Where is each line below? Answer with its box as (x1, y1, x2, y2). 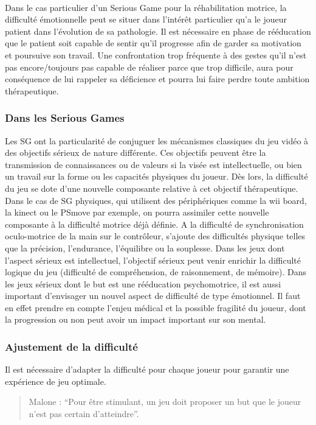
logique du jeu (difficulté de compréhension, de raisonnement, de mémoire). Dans (5, 265, 306, 278)
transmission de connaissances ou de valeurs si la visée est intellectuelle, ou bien (5, 158, 302, 170)
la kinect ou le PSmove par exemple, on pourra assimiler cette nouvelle (5, 206, 269, 219)
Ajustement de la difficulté (5, 339, 138, 354)
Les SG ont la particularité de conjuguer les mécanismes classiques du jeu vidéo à (5, 134, 309, 147)
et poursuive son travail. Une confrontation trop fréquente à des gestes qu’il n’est (5, 48, 307, 61)
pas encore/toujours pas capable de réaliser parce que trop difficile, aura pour (5, 60, 294, 73)
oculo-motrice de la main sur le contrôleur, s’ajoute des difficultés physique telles (5, 230, 306, 242)
